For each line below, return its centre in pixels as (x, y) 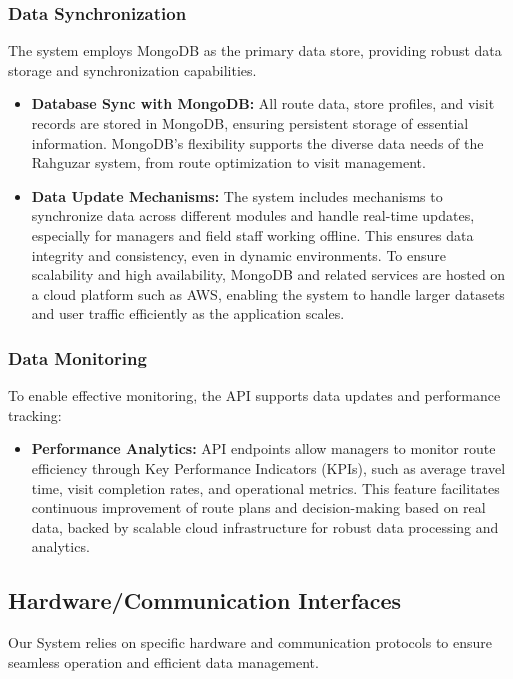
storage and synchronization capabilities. (132, 69)
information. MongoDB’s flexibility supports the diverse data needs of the (257, 142)
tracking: (35, 414)
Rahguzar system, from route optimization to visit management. (228, 162)
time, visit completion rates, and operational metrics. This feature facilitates (265, 487)
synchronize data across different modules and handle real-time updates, (253, 215)
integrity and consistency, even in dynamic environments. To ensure (238, 254)
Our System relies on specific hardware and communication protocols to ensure (250, 642)
